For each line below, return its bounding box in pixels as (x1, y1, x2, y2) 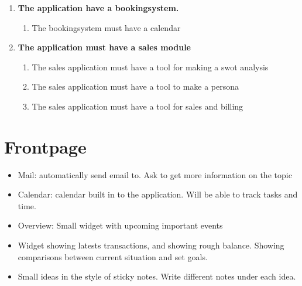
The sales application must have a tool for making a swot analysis (32, 60, 269, 73)
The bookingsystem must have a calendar (32, 21, 181, 33)
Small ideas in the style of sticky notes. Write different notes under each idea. (18, 270, 296, 282)
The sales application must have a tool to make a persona (32, 80, 239, 93)
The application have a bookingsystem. (18, 2, 179, 13)
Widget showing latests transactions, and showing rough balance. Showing (18, 239, 284, 251)
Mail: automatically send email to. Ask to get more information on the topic (18, 168, 292, 181)
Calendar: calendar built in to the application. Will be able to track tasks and (18, 188, 298, 200)
